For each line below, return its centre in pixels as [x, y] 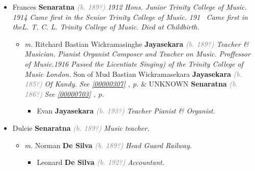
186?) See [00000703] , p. [64, 93]
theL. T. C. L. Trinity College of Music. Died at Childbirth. [106, 27]
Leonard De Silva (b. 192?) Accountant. [101, 162]
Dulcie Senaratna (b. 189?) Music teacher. [81, 127]
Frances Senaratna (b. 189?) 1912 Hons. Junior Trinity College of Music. [130, 7]
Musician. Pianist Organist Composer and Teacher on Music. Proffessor [137, 54]
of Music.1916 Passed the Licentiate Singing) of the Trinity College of [134, 63]
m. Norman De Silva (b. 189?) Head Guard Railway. [108, 145]
